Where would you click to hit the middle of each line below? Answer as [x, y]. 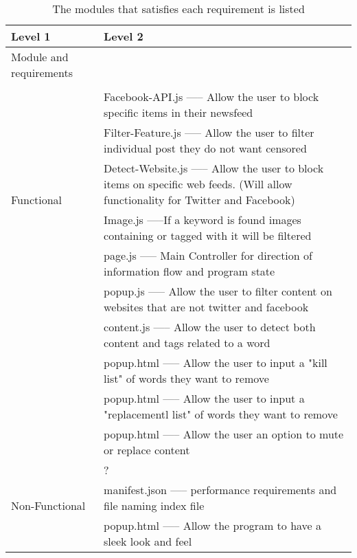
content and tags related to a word [187, 343]
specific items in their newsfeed [178, 112]
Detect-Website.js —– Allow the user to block [214, 168]
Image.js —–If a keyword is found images [203, 220]
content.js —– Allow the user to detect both [210, 327]
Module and [40, 57]
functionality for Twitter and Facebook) [199, 200]
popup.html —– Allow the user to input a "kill [216, 362]
